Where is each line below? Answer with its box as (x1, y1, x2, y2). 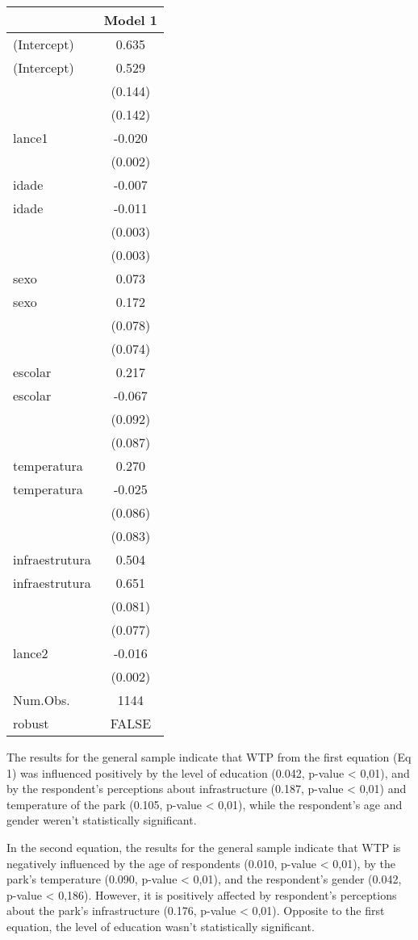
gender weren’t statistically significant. (6, 812, 197, 829)
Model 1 (103, 10, 157, 29)
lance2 (13, 644, 48, 662)
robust (13, 714, 49, 732)
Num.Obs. (13, 690, 70, 709)
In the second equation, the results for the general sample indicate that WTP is (6, 838, 401, 855)
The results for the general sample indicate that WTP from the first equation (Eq (6, 749, 412, 765)
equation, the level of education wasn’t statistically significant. (6, 917, 315, 934)
